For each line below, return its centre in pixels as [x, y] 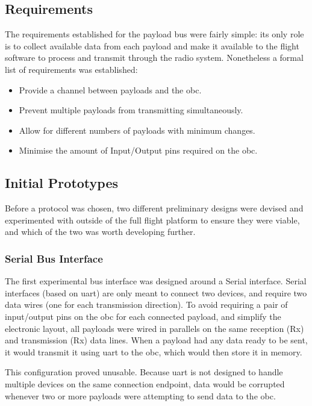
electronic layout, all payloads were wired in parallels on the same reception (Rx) [154, 328]
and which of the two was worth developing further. [100, 232]
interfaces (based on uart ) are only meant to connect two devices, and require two [156, 292]
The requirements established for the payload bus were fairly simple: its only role [154, 34]
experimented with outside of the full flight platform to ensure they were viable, [152, 220]
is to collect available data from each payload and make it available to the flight [152, 45]
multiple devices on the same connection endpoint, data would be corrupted [145, 383]
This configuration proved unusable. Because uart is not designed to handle [144, 372]
